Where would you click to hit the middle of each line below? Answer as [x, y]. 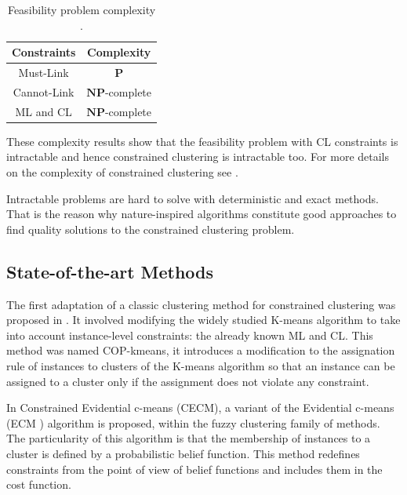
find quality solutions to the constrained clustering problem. [151, 229]
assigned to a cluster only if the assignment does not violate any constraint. [188, 381]
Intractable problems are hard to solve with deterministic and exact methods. [193, 198]
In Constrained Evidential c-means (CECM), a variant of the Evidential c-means [200, 408]
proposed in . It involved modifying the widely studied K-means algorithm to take [203, 320]
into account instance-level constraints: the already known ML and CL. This [190, 335]
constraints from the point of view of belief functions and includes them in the [194, 469]
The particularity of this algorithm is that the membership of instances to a [189, 438]
